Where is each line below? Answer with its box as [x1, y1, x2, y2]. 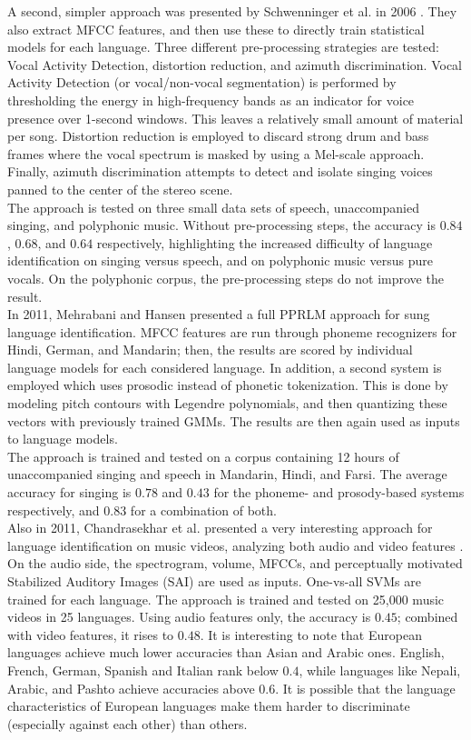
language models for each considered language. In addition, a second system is [7, 357, 442, 376]
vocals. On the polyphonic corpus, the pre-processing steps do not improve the [7, 268, 444, 287]
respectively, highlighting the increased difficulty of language [96, 233, 433, 252]
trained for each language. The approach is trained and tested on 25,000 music [7, 589, 445, 608]
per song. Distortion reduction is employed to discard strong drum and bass [7, 126, 429, 145]
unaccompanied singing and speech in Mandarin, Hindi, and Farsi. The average [7, 465, 447, 484]
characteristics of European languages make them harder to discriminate [7, 696, 410, 715]
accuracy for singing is [7, 483, 132, 502]
